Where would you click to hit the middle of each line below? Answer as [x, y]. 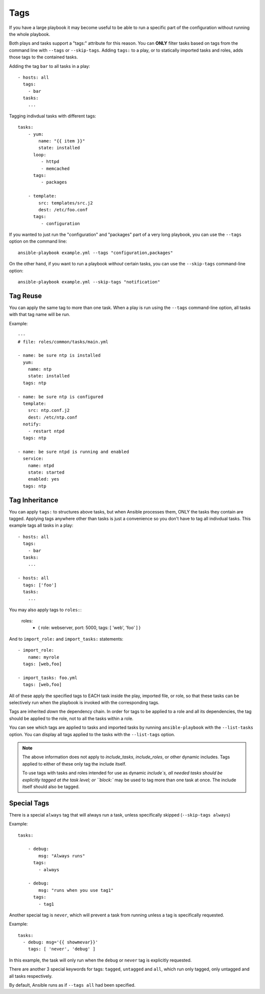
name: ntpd [41, 465]
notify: [32, 424]
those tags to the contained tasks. [43, 57]
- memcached [55, 169]
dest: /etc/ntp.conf [53, 417]
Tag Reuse [26, 296]
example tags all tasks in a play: [41, 525]
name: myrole [43, 657]
